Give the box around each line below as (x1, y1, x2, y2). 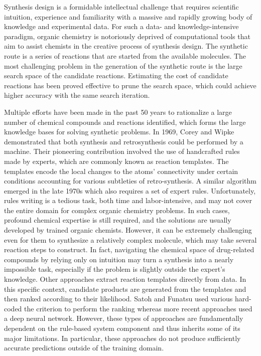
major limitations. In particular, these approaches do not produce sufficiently (4, 332, 241, 343)
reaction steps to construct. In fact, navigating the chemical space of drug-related (4, 244, 254, 255)
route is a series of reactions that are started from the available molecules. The (4, 50, 246, 61)
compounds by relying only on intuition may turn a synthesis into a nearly (4, 254, 234, 264)
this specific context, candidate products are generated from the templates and (4, 283, 246, 294)
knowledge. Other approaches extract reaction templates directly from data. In (4, 274, 246, 284)
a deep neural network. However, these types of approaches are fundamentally (4, 313, 243, 323)
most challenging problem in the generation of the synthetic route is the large (4, 60, 242, 71)
